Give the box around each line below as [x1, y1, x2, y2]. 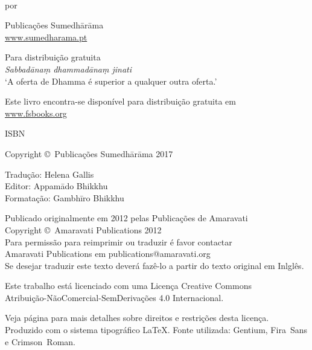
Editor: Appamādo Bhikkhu [5, 180, 108, 192]
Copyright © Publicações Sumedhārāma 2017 [5, 147, 173, 160]
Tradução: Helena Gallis [5, 167, 94, 180]
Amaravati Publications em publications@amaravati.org [5, 247, 211, 260]
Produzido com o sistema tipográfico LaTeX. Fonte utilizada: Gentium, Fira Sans [5, 323, 307, 336]
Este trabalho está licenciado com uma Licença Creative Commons [5, 279, 252, 292]
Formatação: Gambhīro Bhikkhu [5, 191, 124, 204]
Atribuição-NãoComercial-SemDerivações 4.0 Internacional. [5, 291, 224, 303]
